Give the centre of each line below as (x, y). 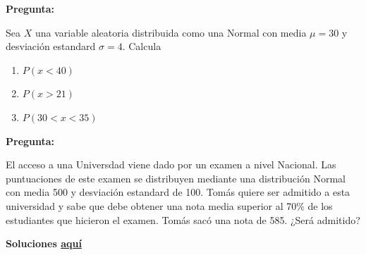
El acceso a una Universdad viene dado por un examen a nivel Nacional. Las (171, 164)
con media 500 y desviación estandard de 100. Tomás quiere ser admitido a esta (178, 192)
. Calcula (142, 46)
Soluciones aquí (44, 243)
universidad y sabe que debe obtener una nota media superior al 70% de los (169, 205)
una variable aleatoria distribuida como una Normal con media (171, 32)
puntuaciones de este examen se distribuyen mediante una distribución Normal (176, 178)
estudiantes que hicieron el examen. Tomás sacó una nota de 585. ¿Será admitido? (183, 219)
